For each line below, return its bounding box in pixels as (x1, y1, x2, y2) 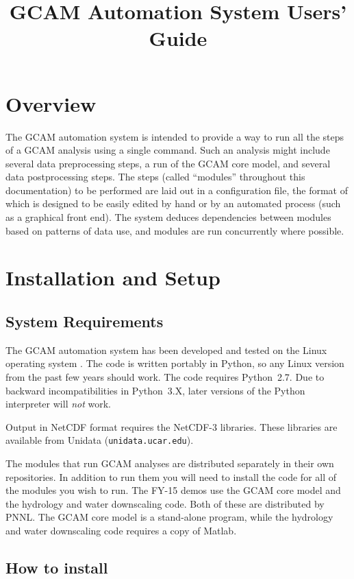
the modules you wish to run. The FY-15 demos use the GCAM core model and (5, 483, 341, 497)
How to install (5, 557, 108, 578)
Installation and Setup (5, 263, 220, 292)
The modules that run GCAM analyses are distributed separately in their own (5, 456, 334, 471)
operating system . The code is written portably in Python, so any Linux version (5, 356, 344, 370)
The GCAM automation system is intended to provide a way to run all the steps (5, 129, 344, 143)
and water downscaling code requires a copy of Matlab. (5, 523, 237, 538)
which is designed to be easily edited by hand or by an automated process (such (5, 196, 341, 211)
